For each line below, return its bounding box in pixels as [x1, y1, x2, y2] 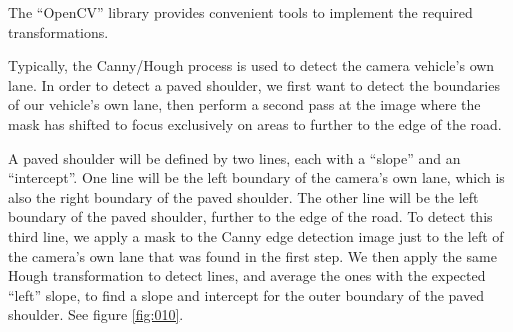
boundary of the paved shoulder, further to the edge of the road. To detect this [8, 206, 493, 227]
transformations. [8, 21, 109, 42]
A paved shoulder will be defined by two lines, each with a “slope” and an [8, 147, 461, 168]
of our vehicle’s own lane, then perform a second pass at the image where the [8, 94, 481, 115]
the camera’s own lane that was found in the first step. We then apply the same [8, 245, 497, 266]
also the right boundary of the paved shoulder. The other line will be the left [8, 186, 479, 207]
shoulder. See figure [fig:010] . [8, 304, 184, 325]
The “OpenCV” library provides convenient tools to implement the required [8, 2, 473, 22]
